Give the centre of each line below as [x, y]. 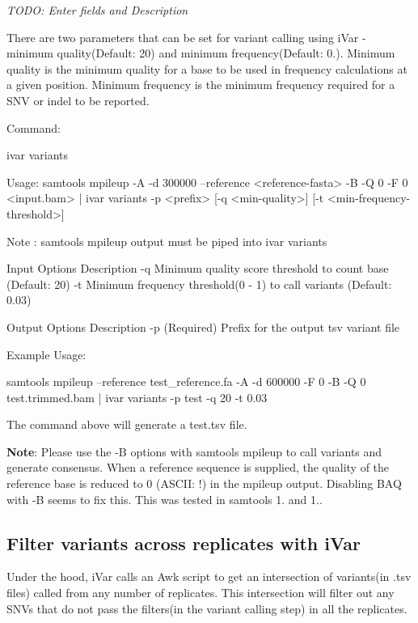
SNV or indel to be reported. [78, 100]
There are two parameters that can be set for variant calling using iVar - [186, 37]
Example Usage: [46, 354]
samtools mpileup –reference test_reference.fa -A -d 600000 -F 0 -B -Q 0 [186, 381]
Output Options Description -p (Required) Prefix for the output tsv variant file [203, 326]
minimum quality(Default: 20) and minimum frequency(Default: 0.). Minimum [201, 53]
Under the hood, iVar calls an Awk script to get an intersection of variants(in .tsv [209, 576]
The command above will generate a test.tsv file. [127, 424]
